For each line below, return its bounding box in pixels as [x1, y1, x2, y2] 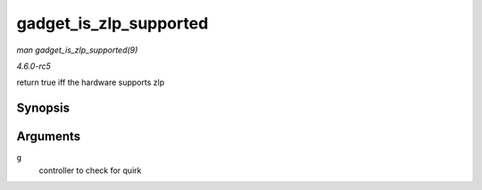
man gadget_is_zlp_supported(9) [16, 45, 138, 55]
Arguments [16, 129, 81, 145]
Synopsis [16, 101, 71, 116]
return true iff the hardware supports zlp [16, 77, 165, 88]
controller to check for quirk [38, 165, 142, 176]
